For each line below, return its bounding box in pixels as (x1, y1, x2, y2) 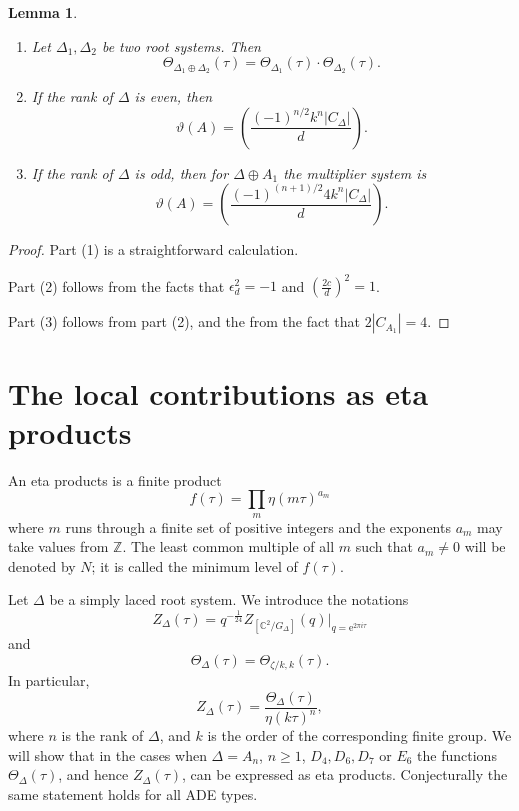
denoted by (8, 555, 76, 576)
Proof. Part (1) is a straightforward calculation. (8, 239, 299, 260)
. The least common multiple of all (122, 536, 335, 557)
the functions (417, 744, 497, 765)
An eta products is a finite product (8, 469, 222, 490)
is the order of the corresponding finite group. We (207, 725, 512, 746)
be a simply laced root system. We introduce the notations (49, 589, 409, 610)
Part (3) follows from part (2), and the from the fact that (8, 311, 361, 332)
